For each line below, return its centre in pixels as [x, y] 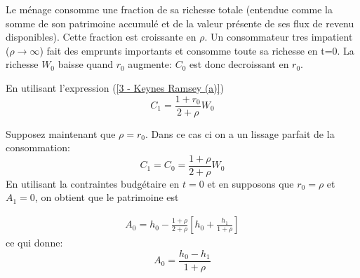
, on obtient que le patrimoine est [107, 197]
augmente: [150, 64]
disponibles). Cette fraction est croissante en [101, 37]
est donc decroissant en [239, 64]
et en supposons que [251, 183]
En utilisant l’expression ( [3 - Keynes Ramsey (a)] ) [115, 87]
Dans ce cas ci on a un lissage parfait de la [243, 133]
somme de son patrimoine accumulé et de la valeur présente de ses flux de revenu [180, 23]
